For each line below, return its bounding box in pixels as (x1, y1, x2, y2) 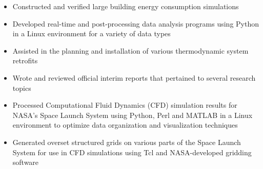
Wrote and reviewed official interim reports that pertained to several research (12, 72, 256, 83)
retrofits (12, 55, 38, 66)
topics (12, 82, 31, 93)
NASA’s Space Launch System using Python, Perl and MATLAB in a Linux (12, 109, 253, 120)
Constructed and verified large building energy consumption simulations (12, 1, 239, 11)
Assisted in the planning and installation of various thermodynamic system (12, 45, 249, 56)
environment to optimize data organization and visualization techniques (12, 119, 238, 130)
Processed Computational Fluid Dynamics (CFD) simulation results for (12, 100, 237, 110)
